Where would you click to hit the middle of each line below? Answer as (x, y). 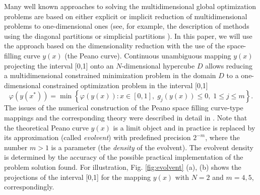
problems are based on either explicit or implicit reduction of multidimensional (126, 16)
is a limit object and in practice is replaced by (184, 127)
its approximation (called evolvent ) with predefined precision (97, 137)
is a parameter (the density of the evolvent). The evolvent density (152, 147)
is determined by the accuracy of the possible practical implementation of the (124, 157)
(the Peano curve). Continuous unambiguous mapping (148, 55)
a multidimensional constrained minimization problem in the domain (110, 75)
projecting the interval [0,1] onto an (59, 65)
